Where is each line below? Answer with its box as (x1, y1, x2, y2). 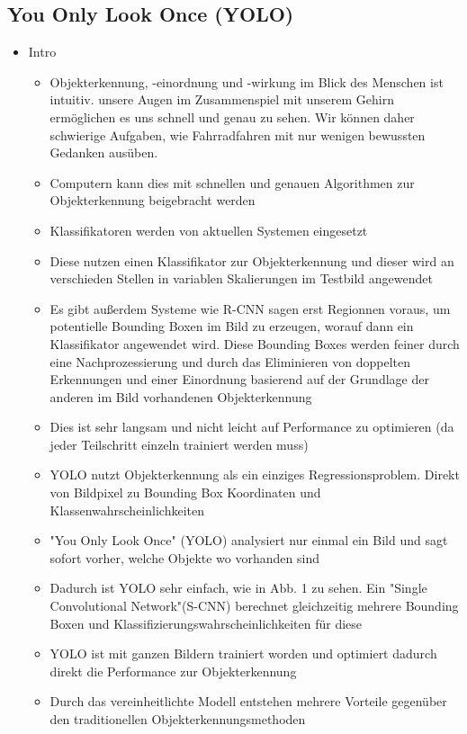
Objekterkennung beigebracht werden (49, 191, 256, 210)
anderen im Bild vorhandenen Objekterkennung (49, 387, 312, 406)
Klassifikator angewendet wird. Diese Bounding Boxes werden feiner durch (49, 334, 460, 353)
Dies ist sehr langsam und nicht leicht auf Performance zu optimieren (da (49, 417, 454, 436)
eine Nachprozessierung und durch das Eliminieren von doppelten (49, 352, 410, 371)
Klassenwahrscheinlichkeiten (49, 500, 204, 519)
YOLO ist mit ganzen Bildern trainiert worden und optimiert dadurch (49, 644, 437, 663)
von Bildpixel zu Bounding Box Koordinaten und (49, 483, 321, 502)
